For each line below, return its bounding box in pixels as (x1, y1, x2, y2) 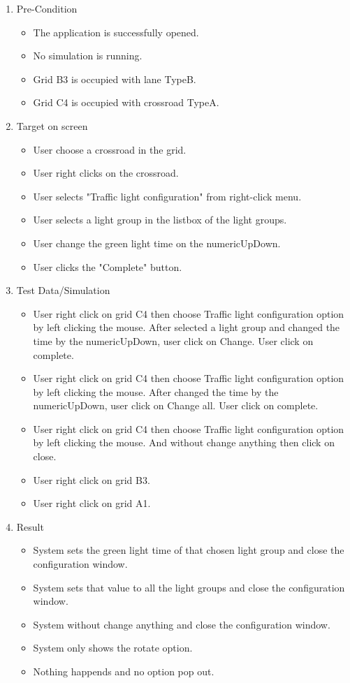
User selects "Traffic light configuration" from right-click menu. (33, 189, 302, 203)
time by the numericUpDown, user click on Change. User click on (33, 333, 314, 348)
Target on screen (16, 118, 88, 133)
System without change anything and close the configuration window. (33, 617, 330, 631)
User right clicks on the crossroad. (33, 166, 179, 180)
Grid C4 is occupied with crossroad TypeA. (33, 95, 219, 110)
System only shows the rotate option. (33, 640, 193, 655)
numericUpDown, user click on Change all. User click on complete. (33, 398, 319, 413)
